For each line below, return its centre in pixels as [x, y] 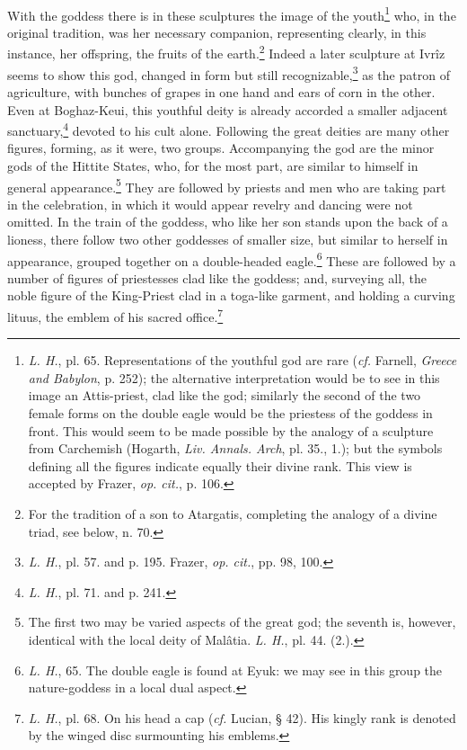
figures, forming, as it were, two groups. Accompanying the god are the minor [221, 148]
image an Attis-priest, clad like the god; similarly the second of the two [225, 395]
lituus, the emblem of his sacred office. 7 [115, 315]
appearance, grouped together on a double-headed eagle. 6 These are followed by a [232, 259]
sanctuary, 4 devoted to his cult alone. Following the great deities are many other [229, 129]
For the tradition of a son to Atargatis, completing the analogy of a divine [233, 514]
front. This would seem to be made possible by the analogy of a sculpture [231, 430]
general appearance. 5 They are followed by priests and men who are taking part [227, 185]
